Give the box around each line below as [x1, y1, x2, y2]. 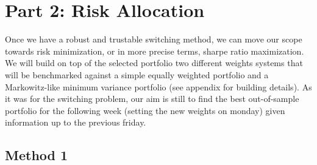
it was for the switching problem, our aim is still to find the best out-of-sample [5, 92, 299, 105]
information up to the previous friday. [5, 116, 146, 129]
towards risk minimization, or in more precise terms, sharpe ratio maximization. [5, 44, 304, 57]
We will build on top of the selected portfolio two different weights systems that [5, 56, 303, 69]
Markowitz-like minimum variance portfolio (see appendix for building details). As [5, 80, 312, 93]
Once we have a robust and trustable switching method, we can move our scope [5, 33, 302, 45]
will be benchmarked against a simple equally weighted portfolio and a [5, 68, 269, 81]
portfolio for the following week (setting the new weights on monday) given [5, 104, 285, 116]
